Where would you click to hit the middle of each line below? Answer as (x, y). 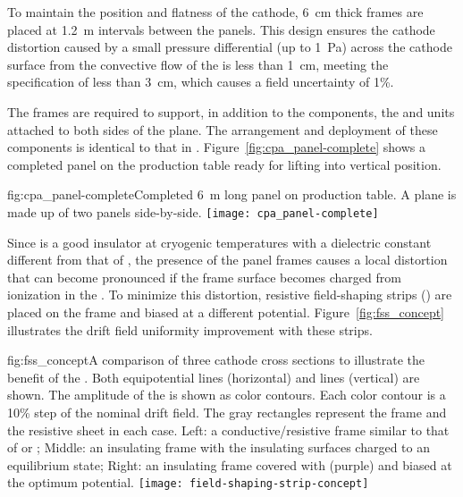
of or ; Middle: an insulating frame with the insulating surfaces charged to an (219, 447)
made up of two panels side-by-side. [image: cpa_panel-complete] (193, 211)
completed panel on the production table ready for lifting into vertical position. (224, 164)
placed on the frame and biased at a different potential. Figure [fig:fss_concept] (226, 312)
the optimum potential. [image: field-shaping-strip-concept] (188, 482)
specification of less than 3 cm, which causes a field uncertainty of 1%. (201, 82)
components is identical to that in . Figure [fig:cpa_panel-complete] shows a (216, 147)
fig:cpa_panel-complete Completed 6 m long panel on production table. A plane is (232, 194)
